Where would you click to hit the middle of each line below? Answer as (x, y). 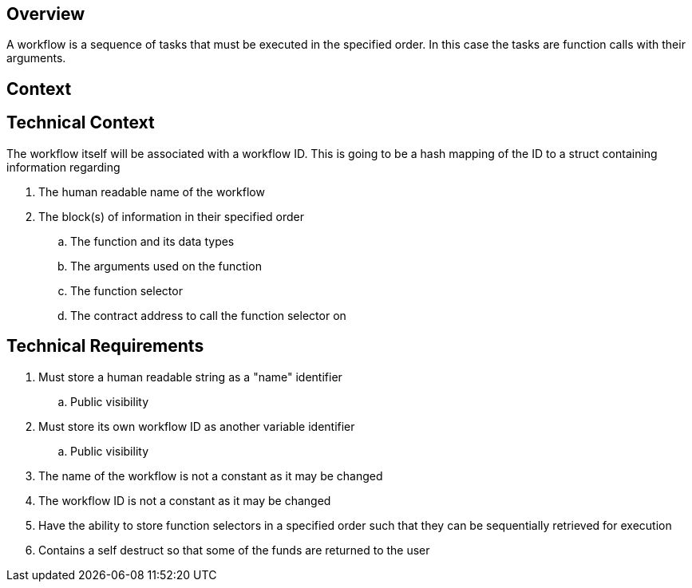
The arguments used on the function (166, 266)
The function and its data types (152, 241)
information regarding (63, 167)
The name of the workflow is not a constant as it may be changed (211, 476)
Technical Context (81, 123)
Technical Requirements (105, 346)
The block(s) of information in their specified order (171, 216)
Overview (46, 14)
